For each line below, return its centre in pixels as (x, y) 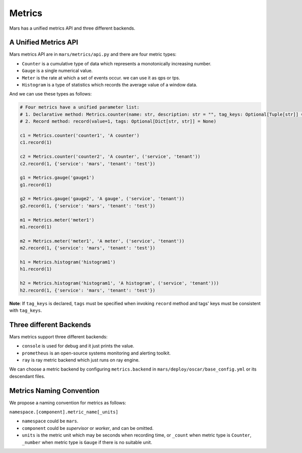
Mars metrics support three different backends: (58, 336)
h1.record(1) (36, 269)
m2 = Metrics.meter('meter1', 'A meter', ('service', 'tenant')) (102, 241)
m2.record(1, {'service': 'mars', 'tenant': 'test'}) (88, 248)
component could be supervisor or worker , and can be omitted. (88, 428)
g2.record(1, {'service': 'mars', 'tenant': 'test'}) (88, 206)
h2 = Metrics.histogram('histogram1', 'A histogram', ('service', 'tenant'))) (119, 283)
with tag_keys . (26, 310)
